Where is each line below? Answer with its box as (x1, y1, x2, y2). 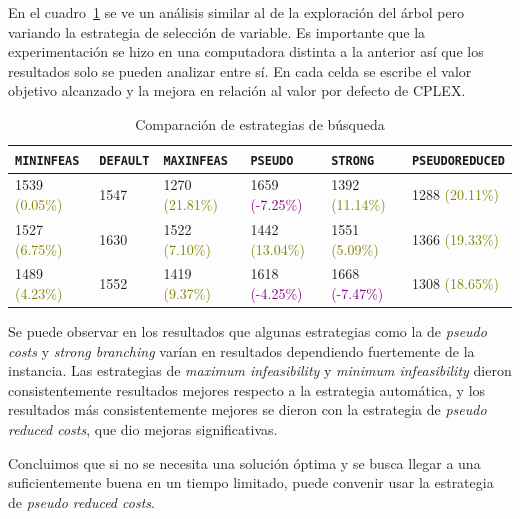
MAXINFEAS (163, 153, 228, 168)
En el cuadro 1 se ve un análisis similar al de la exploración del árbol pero (8, 2, 465, 22)
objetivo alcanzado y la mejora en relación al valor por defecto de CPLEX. (8, 80, 466, 101)
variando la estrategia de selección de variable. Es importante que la (8, 21, 426, 42)
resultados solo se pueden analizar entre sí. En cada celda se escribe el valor (8, 60, 472, 81)
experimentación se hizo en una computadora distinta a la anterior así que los (8, 41, 484, 62)
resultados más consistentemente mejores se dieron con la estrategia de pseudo (8, 399, 487, 420)
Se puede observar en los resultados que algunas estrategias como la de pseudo (8, 321, 487, 342)
